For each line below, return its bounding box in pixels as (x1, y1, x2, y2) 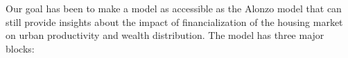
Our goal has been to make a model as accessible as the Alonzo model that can (6, 1, 342, 15)
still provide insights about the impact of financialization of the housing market (6, 14, 343, 29)
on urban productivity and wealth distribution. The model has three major (6, 28, 324, 42)
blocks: (6, 41, 35, 55)
